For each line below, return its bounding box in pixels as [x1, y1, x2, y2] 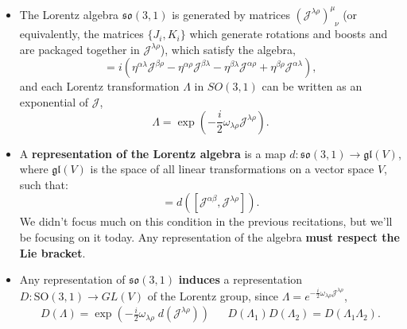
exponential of [19, 94, 89, 110]
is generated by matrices [172, 6, 290, 22]
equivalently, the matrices [19, 25, 144, 42]
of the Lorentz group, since [147, 287, 279, 304]
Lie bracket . [19, 244, 86, 261]
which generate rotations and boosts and [189, 25, 388, 42]
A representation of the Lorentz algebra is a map [19, 145, 286, 161]
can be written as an [262, 78, 362, 95]
